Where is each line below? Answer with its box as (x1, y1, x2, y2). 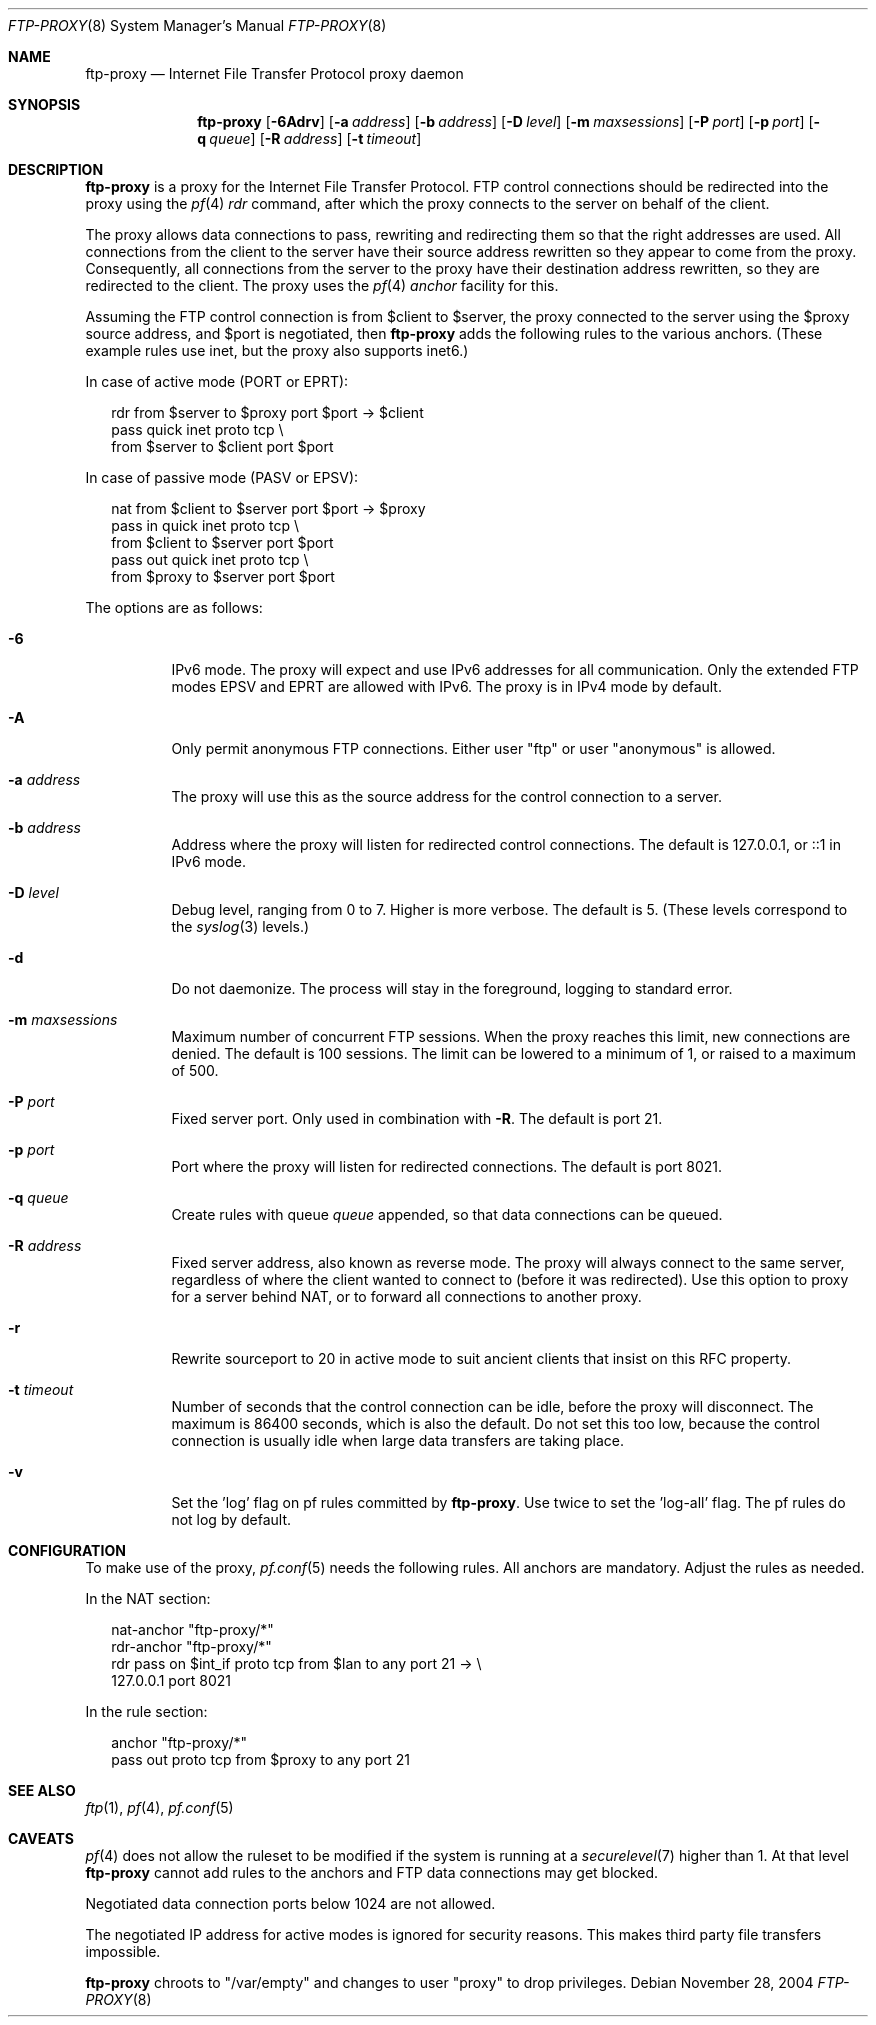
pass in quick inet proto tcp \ (111, 517, 300, 534)
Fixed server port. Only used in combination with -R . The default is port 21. (171, 1110, 663, 1127)
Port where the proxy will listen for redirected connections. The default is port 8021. (171, 1158, 723, 1175)
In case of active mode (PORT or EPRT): (85, 373, 349, 390)
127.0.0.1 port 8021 (111, 1672, 232, 1689)
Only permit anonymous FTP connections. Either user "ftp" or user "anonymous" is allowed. (171, 740, 776, 757)
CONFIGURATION (8, 1542, 126, 1559)
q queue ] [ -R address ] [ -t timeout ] (197, 130, 422, 147)
